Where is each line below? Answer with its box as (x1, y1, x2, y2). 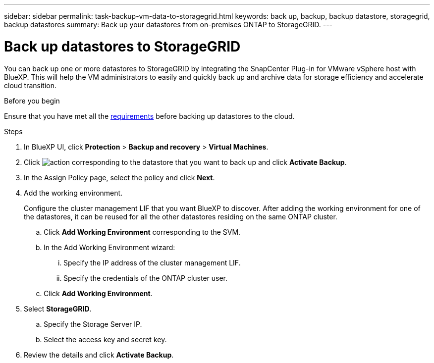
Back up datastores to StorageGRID (4, 38, 241, 55)
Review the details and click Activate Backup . (24, 350, 174, 359)
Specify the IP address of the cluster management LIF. (63, 258, 241, 267)
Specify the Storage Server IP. (44, 319, 142, 328)
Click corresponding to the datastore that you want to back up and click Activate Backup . (24, 157, 347, 166)
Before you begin (4, 96, 60, 105)
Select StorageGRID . (24, 304, 92, 313)
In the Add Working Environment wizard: (44, 243, 175, 252)
